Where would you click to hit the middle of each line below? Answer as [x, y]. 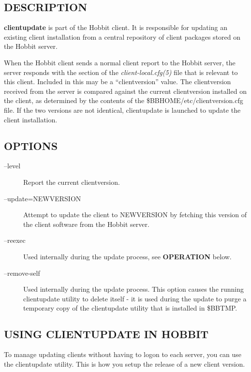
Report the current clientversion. [72, 182]
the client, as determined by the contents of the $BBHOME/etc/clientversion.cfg [124, 100]
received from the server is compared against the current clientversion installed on [125, 91]
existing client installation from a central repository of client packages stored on [122, 37]
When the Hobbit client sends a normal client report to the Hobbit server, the [120, 62]
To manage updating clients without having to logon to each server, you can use [123, 354]
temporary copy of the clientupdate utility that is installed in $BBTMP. [130, 308]
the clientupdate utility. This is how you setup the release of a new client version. [125, 364]
